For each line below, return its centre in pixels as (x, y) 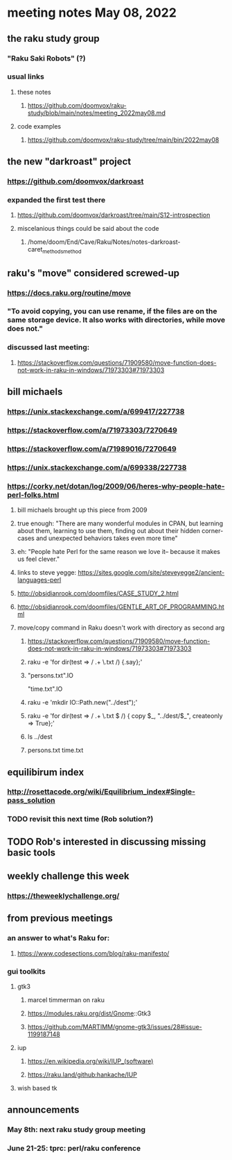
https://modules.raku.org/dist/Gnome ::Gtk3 (89, 1013)
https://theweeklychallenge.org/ (63, 896)
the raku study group (54, 39)
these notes (34, 92)
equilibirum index (46, 772)
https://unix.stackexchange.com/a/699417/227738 (96, 411)
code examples (39, 126)
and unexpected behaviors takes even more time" (107, 538)
